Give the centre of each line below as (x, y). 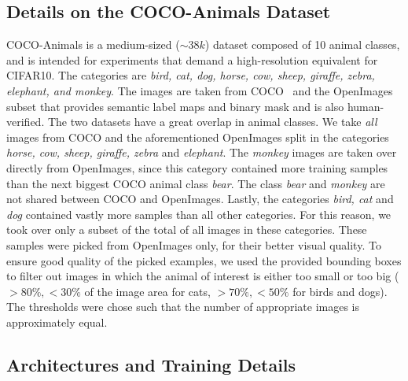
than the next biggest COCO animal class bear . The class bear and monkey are (196, 183)
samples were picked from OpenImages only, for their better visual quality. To (194, 244)
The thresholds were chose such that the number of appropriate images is (183, 307)
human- (366, 106)
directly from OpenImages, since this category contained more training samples (197, 167)
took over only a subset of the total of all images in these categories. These (187, 229)
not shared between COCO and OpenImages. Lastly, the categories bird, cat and (200, 199)
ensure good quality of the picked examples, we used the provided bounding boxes (204, 260)
